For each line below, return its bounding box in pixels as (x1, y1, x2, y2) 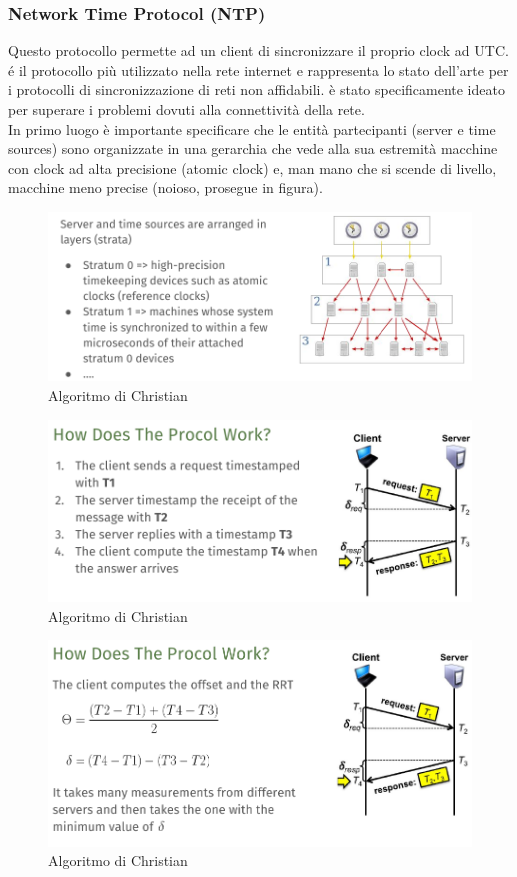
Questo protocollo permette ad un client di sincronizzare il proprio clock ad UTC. (8, 40, 509, 61)
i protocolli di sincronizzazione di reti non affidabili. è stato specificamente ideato (8, 79, 505, 100)
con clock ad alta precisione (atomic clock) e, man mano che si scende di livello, (8, 157, 497, 178)
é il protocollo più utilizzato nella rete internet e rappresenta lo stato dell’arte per (8, 59, 509, 80)
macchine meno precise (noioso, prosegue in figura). (8, 177, 323, 198)
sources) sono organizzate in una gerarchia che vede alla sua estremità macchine (8, 138, 498, 159)
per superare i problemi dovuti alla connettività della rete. (8, 99, 365, 119)
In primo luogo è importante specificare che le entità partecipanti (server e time (8, 118, 496, 139)
